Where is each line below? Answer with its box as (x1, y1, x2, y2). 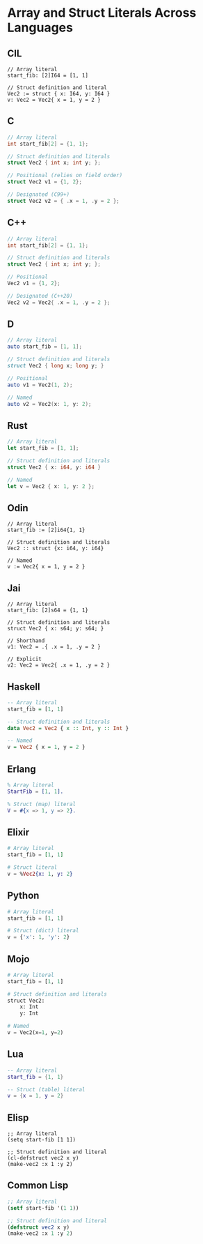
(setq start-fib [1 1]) (7, 1137, 76, 1144)
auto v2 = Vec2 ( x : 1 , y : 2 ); (7, 400, 92, 407)
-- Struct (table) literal (7, 1086, 86, 1093)
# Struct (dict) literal (7, 927, 79, 934)
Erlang (7, 763, 36, 775)
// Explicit (7, 655, 42, 663)
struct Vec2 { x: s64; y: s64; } (7, 625, 104, 632)
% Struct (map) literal (7, 801, 76, 807)
